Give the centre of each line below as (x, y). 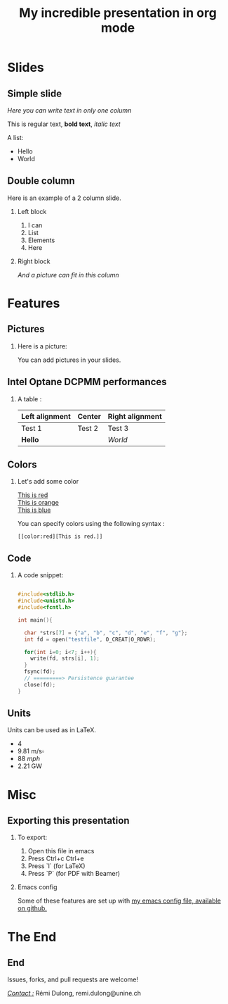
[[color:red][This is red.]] (60, 536)
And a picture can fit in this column (68, 275)
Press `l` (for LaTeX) (56, 866)
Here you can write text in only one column (69, 110)
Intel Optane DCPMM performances (87, 382)
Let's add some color (48, 482)
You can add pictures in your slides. (69, 360)
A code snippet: (40, 575)
